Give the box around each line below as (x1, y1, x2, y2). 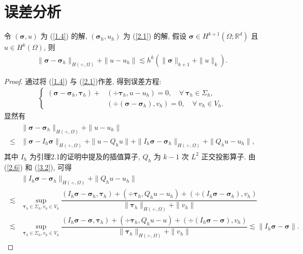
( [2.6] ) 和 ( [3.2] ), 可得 (4, 161, 72, 172)
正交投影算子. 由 (201, 151, 256, 161)
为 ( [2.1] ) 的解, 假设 (123, 31, 187, 41)
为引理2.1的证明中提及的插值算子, (29, 151, 140, 161)
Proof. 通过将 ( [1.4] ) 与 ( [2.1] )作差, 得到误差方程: (4, 75, 162, 86)
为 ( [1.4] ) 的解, (40, 31, 87, 41)
